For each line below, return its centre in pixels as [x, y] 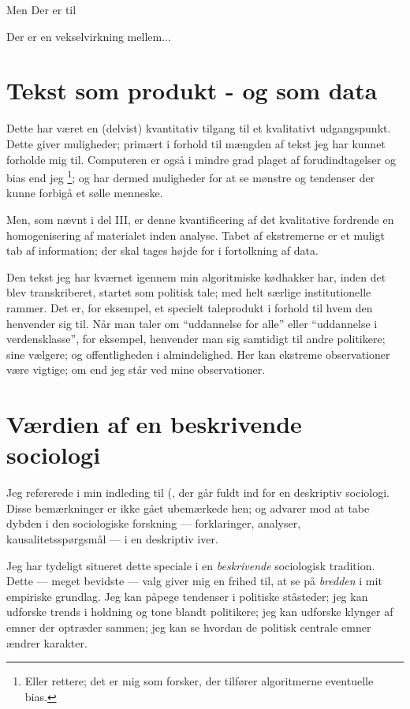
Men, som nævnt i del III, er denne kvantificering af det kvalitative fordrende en [200, 219]
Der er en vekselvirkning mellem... [89, 36]
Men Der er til [41, 9]
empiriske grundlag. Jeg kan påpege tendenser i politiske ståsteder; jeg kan [187, 596]
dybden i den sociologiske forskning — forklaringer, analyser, [154, 523]
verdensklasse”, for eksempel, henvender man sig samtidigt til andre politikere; [196, 339]
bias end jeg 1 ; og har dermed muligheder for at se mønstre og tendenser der [191, 176]
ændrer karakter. [47, 642]
